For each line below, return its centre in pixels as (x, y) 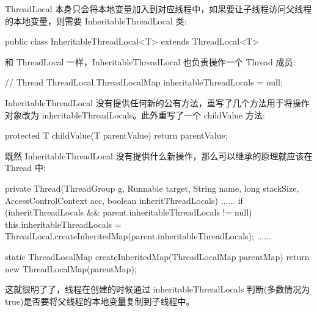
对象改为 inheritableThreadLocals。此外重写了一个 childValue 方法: (135, 114)
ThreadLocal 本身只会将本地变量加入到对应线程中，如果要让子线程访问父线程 (158, 9)
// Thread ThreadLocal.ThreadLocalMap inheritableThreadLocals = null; (144, 82)
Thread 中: (25, 168)
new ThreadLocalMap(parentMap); (71, 268)
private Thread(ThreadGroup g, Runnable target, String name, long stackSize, (152, 188)
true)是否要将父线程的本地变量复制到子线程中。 (100, 301)
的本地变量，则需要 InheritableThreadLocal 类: (96, 20)
